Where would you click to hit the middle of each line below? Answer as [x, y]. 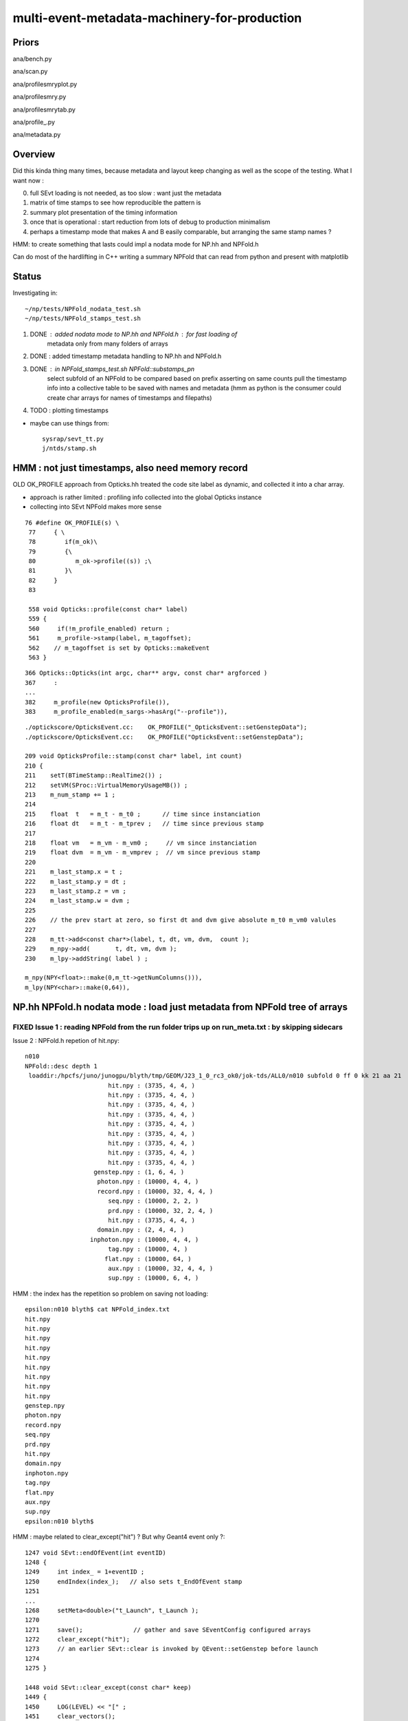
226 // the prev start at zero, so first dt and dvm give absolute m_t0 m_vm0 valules [181, 920]
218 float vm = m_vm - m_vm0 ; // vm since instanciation [141, 843]
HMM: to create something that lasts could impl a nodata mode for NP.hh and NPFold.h [136, 244]
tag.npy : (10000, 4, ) [148, 1249]
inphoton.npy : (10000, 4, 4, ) [144, 1239]
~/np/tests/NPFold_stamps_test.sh [83, 319]
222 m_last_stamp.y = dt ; [76, 881]
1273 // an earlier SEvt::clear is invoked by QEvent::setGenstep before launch [172, 1649]
